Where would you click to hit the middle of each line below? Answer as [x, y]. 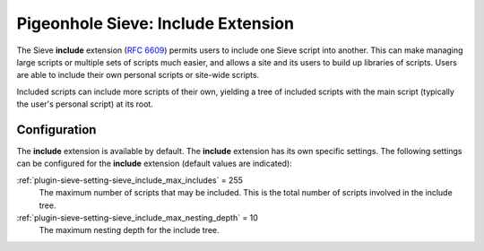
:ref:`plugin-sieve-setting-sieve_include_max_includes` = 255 [130, 180]
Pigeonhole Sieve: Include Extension [156, 23]
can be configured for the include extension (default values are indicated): [155, 164]
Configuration [56, 130]
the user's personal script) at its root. [85, 104]
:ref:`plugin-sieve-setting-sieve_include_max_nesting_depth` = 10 [138, 217]
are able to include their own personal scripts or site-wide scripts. [138, 75]
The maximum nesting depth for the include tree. [129, 230]
